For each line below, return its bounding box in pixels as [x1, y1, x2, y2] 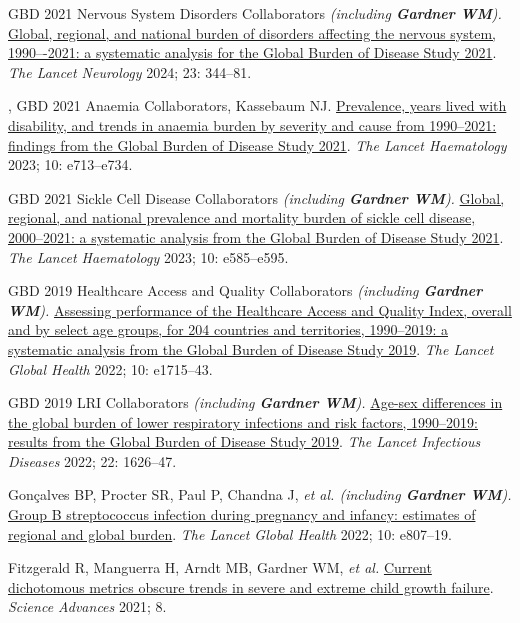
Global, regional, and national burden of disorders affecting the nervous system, [8, 22, 496, 43]
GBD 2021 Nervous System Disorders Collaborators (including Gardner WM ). [8, 3, 502, 23]
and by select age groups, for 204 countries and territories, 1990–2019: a [8, 319, 448, 340]
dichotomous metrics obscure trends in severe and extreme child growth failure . [8, 576, 494, 597]
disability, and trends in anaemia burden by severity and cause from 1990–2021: [8, 114, 497, 135]
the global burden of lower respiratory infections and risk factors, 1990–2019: [8, 411, 479, 432]
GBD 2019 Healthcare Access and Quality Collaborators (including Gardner [8, 280, 483, 301]
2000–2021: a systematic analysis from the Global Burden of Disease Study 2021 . [8, 226, 504, 247]
